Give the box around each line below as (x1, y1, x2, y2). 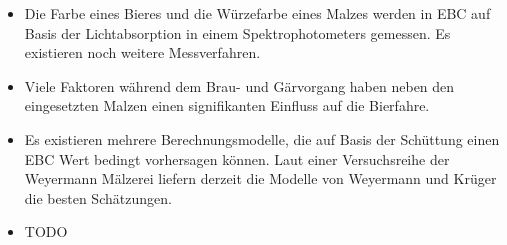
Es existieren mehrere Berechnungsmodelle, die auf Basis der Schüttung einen (24, 128, 500, 149)
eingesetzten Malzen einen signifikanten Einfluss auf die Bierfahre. (24, 95, 430, 116)
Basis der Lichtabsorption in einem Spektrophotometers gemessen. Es (24, 22, 451, 43)
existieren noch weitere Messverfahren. (24, 42, 261, 63)
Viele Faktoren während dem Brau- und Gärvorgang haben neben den (24, 75, 455, 96)
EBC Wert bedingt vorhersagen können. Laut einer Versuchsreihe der (24, 148, 450, 169)
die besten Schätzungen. (24, 187, 172, 208)
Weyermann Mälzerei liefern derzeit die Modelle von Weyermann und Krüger (24, 168, 497, 189)
